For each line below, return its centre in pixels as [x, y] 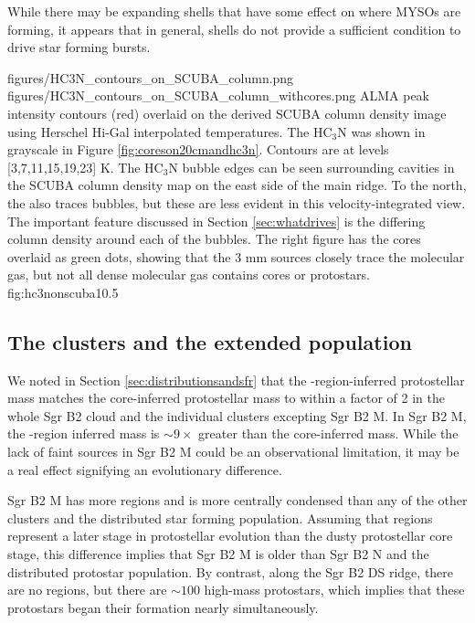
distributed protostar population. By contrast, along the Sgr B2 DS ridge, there [231, 571]
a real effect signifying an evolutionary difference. [145, 469]
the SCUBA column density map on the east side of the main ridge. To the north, [237, 185]
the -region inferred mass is [84, 433]
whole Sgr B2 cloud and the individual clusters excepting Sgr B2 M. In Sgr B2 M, [237, 415]
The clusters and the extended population [210, 341]
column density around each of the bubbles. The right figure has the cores [214, 239]
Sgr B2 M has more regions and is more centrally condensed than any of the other [237, 500]
